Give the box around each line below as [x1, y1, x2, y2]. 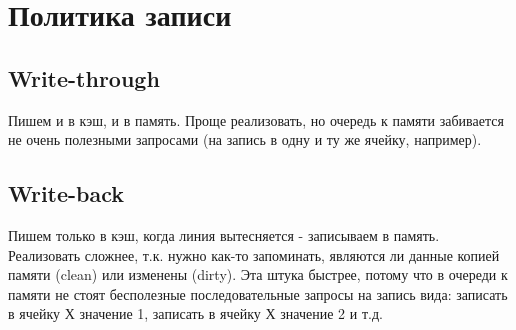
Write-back [8, 178, 125, 209]
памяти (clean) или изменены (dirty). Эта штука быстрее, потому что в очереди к [8, 264, 508, 285]
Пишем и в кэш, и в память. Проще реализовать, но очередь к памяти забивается [8, 109, 504, 130]
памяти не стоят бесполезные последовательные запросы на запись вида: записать [8, 283, 508, 304]
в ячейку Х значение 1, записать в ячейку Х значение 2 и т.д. [8, 303, 383, 324]
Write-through [8, 62, 160, 93]
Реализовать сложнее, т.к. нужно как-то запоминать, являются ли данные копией [8, 244, 500, 265]
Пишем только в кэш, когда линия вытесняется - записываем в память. [8, 224, 440, 245]
